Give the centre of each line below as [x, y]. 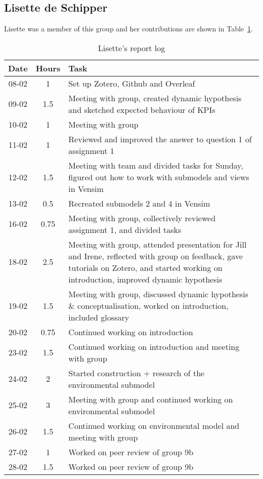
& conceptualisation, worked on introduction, [148, 305]
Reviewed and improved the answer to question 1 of [160, 139]
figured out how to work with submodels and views [159, 177]
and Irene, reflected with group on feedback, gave [156, 256]
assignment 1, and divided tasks [125, 229]
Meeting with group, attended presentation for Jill [158, 244]
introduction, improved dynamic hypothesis [145, 279]
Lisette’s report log [131, 48]
